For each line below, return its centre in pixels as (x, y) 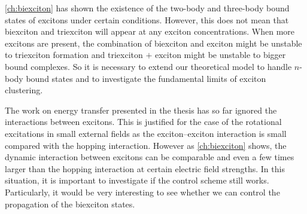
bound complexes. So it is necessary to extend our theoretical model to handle (148, 66)
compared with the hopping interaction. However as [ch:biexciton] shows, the (146, 145)
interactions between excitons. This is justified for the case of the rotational (143, 122)
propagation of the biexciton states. (70, 204)
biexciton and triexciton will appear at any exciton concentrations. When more (150, 31)
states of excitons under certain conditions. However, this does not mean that (147, 19)
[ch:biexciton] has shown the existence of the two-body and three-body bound (147, 8)
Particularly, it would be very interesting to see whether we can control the (142, 192)
